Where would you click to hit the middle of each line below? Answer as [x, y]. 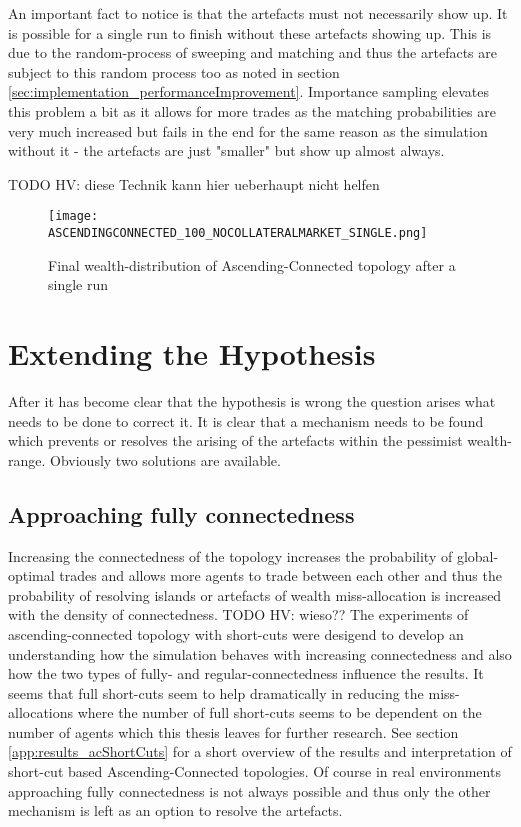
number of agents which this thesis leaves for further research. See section [233, 731]
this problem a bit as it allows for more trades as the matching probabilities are [252, 110]
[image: [73, 216]
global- [477, 555]
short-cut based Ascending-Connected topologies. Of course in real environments [254, 771]
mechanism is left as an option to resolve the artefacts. [175, 810]
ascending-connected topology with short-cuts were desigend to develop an [236, 633]
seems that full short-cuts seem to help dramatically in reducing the [216, 692]
